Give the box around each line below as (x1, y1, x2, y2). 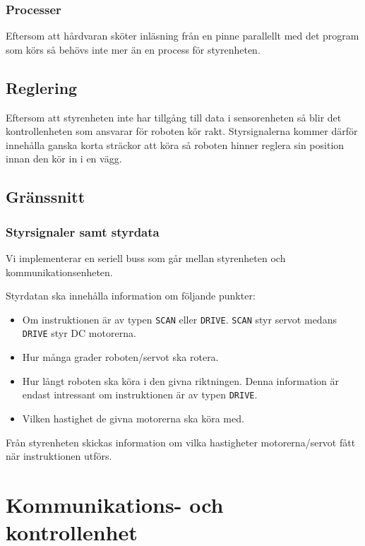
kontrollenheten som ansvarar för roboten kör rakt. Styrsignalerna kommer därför (6, 124, 358, 138)
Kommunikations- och (6, 489, 224, 518)
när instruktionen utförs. (6, 449, 112, 463)
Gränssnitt (6, 186, 85, 208)
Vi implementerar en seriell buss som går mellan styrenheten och (6, 250, 286, 265)
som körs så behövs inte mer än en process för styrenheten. (6, 42, 261, 57)
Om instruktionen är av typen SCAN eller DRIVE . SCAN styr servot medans (22, 311, 337, 326)
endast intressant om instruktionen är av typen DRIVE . (22, 387, 258, 402)
